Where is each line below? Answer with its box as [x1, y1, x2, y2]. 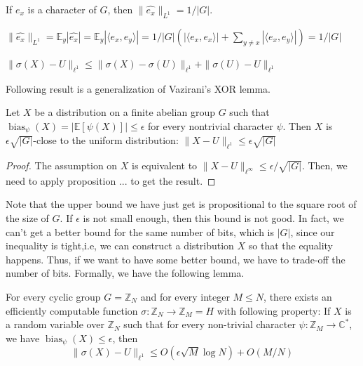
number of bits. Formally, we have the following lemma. [6, 266, 245, 280]
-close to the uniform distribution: [33, 133, 179, 148]
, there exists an [263, 289, 332, 303]
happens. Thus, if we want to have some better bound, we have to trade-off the [6, 251, 345, 266]
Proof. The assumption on [6, 158, 118, 173]
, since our [290, 224, 335, 239]
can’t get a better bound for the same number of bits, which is [6, 224, 275, 239]
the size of [6, 211, 49, 226]
